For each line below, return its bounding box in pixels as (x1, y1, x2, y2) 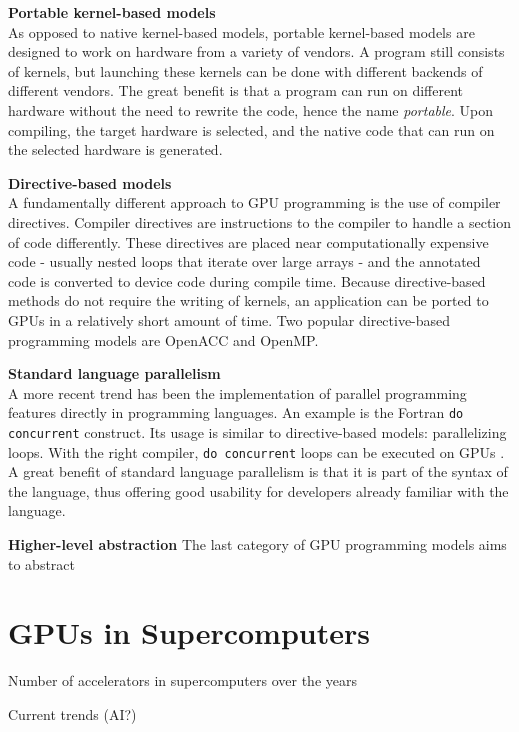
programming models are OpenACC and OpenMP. (8, 329, 319, 350)
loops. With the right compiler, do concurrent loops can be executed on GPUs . (8, 441, 505, 462)
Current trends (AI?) (8, 703, 137, 724)
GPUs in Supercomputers (8, 612, 370, 653)
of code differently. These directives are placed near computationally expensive (8, 231, 489, 252)
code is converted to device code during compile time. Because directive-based (8, 270, 486, 291)
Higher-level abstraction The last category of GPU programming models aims (8, 534, 507, 555)
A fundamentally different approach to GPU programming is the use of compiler (8, 192, 501, 213)
